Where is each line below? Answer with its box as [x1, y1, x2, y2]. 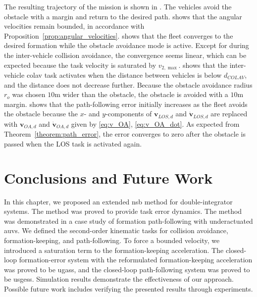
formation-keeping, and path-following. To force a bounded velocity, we [4, 235, 220, 245]
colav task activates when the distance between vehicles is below [26, 70, 222, 80]
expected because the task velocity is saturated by [4, 59, 156, 70]
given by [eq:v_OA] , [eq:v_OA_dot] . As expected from [71, 118, 240, 129]
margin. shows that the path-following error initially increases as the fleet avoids [4, 99, 248, 109]
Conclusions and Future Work [4, 167, 213, 188]
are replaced [210, 108, 248, 119]
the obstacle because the [4, 108, 78, 119]
